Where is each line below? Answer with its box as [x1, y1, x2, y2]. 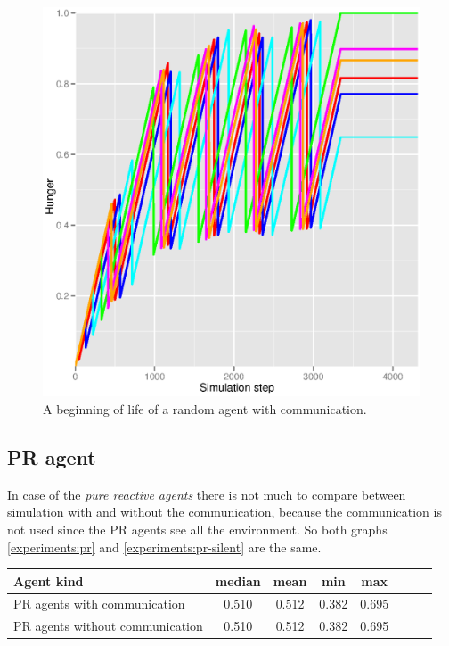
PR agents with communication [13, 594, 185, 613]
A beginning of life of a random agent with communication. [43, 399, 367, 418]
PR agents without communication [13, 617, 203, 635]
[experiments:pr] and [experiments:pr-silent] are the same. [7, 537, 322, 556]
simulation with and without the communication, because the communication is [7, 502, 442, 521]
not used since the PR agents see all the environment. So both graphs [7, 519, 388, 538]
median [215, 571, 261, 590]
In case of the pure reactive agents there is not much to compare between [7, 484, 406, 503]
